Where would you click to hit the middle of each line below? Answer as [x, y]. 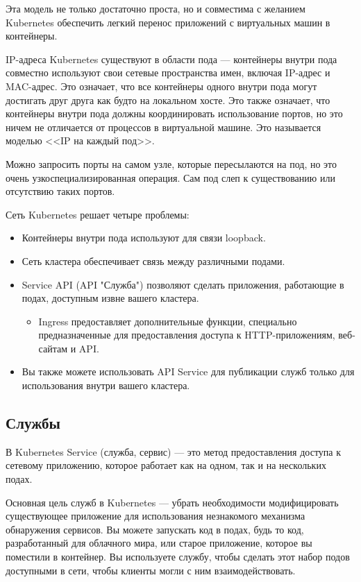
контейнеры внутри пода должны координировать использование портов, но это [174, 113]
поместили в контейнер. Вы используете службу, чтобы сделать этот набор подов [178, 557]
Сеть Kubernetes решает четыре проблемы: [98, 214]
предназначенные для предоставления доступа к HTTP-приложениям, [187, 335]
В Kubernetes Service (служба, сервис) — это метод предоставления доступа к [173, 451]
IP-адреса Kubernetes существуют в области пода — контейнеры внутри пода [171, 59]
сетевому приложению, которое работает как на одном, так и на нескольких [166, 465]
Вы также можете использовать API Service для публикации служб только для [188, 371]
